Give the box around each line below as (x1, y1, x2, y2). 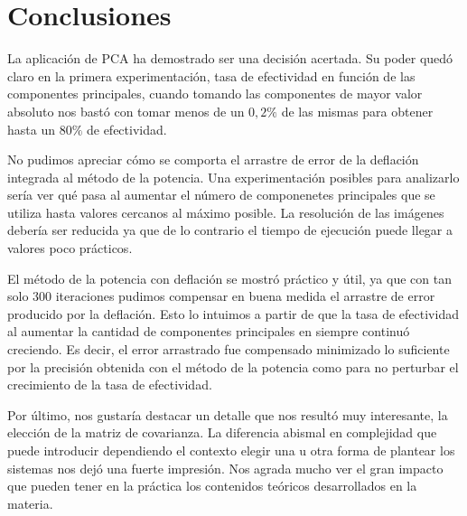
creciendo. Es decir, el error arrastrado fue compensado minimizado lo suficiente (7, 340, 450, 359)
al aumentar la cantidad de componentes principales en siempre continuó (7, 322, 410, 341)
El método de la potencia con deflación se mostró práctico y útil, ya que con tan (7, 268, 452, 287)
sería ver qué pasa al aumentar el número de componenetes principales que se (7, 185, 435, 204)
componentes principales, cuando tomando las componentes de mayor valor (7, 84, 423, 103)
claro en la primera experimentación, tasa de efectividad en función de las (7, 66, 416, 85)
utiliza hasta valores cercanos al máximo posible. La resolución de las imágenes (7, 202, 444, 221)
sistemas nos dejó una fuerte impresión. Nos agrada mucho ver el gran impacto (7, 458, 444, 477)
